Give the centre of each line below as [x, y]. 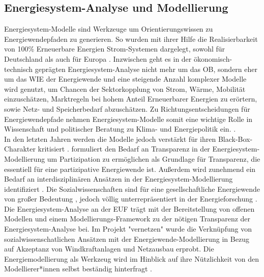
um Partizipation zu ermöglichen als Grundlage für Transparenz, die [154, 158]
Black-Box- [235, 138]
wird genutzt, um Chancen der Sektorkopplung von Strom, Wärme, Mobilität [125, 89]
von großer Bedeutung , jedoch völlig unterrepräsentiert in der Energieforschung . [131, 199]
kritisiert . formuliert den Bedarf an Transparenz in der [124, 149]
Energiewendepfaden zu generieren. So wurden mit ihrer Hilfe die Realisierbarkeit [131, 39]
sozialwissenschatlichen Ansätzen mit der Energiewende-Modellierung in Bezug [127, 238]
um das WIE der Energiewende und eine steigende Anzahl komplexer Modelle [125, 79]
